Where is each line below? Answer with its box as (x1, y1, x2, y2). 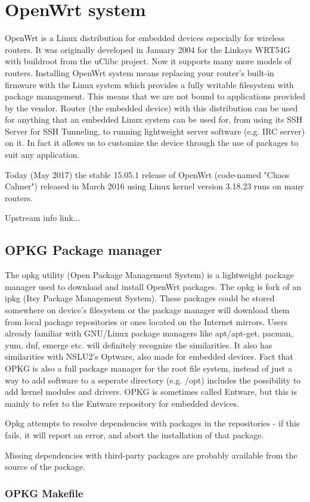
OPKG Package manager (5, 241, 162, 259)
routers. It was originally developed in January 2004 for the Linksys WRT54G (5, 43, 290, 55)
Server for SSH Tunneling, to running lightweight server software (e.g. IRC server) (5, 124, 305, 137)
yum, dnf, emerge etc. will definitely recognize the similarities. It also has (5, 338, 272, 351)
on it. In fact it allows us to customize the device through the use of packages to (5, 136, 299, 149)
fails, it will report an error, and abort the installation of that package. (5, 428, 264, 441)
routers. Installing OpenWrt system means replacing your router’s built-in (5, 66, 274, 79)
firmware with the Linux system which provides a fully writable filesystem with (5, 78, 294, 91)
